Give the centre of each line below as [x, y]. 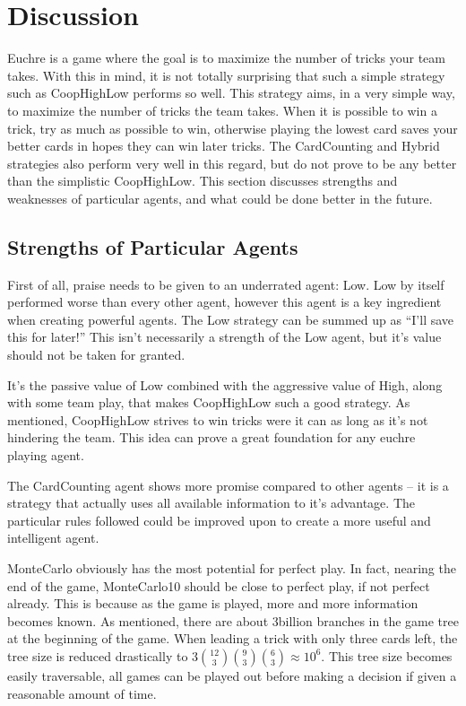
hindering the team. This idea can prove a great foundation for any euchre [211, 437]
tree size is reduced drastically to [98, 655]
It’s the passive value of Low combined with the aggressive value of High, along [225, 384]
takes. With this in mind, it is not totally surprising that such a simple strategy [226, 75]
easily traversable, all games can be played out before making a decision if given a [232, 675]
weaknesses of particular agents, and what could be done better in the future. [220, 198]
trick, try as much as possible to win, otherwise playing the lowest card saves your [233, 128]
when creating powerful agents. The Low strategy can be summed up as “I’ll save [231, 319]
